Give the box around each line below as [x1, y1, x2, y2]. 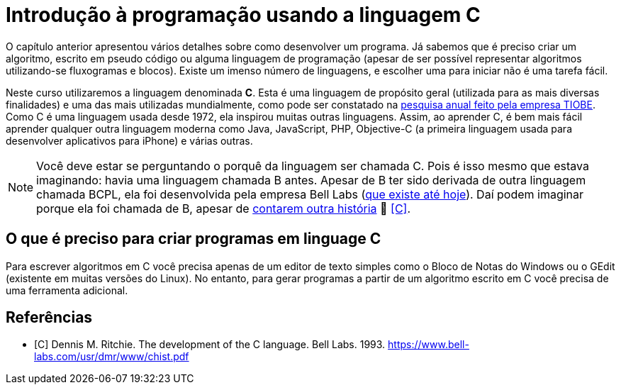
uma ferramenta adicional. [6, 284, 128, 296]
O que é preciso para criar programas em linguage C [6, 230, 381, 248]
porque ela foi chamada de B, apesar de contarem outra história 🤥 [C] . [36, 201, 411, 216]
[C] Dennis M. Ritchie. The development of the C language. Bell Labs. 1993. [34, 338, 386, 351]
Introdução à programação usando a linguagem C [6, 3, 481, 27]
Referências [6, 308, 93, 327]
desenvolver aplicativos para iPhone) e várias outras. [6, 134, 253, 147]
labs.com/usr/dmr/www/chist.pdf [34, 350, 189, 363]
